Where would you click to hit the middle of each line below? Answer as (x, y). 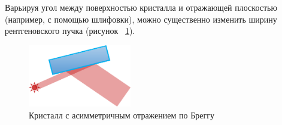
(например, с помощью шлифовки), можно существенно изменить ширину (141, 19)
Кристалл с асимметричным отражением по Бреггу (122, 115)
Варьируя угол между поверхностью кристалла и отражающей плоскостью (141, 7)
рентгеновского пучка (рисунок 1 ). (70, 31)
